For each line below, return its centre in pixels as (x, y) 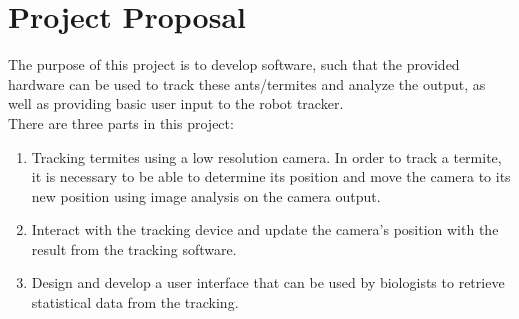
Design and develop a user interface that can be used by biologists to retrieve (268, 282)
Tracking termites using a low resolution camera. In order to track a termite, (266, 156)
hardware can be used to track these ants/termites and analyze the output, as (247, 83)
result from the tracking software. (134, 248)
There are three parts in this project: (121, 122)
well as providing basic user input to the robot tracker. (176, 103)
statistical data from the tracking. (135, 302)
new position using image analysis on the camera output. (206, 195)
